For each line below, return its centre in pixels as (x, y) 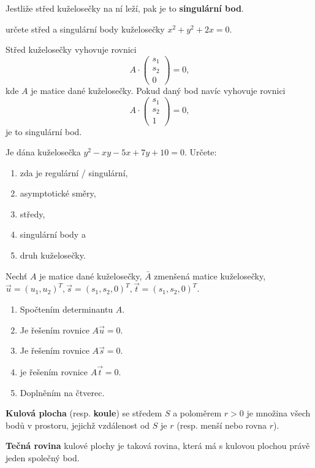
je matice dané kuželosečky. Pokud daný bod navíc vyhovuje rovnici (158, 90)
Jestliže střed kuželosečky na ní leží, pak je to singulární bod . (125, 8)
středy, (32, 213)
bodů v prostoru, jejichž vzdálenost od (78, 425)
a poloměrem (197, 413)
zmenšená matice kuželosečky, (210, 275)
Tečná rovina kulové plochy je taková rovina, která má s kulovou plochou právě (158, 446)
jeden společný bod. (43, 458)
